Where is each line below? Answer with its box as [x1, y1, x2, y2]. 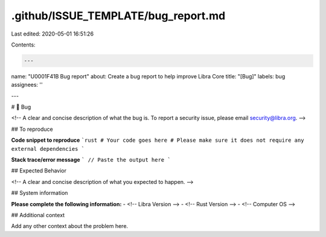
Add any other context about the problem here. [11, 223, 129, 230]
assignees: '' [11, 81, 43, 89]
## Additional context [11, 211, 65, 218]
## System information [11, 189, 68, 197]
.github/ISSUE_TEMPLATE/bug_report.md [11, 9, 226, 22]
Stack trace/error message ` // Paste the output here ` [11, 156, 171, 163]
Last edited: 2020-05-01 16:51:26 [11, 30, 94, 37]
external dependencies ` [11, 145, 85, 152]
